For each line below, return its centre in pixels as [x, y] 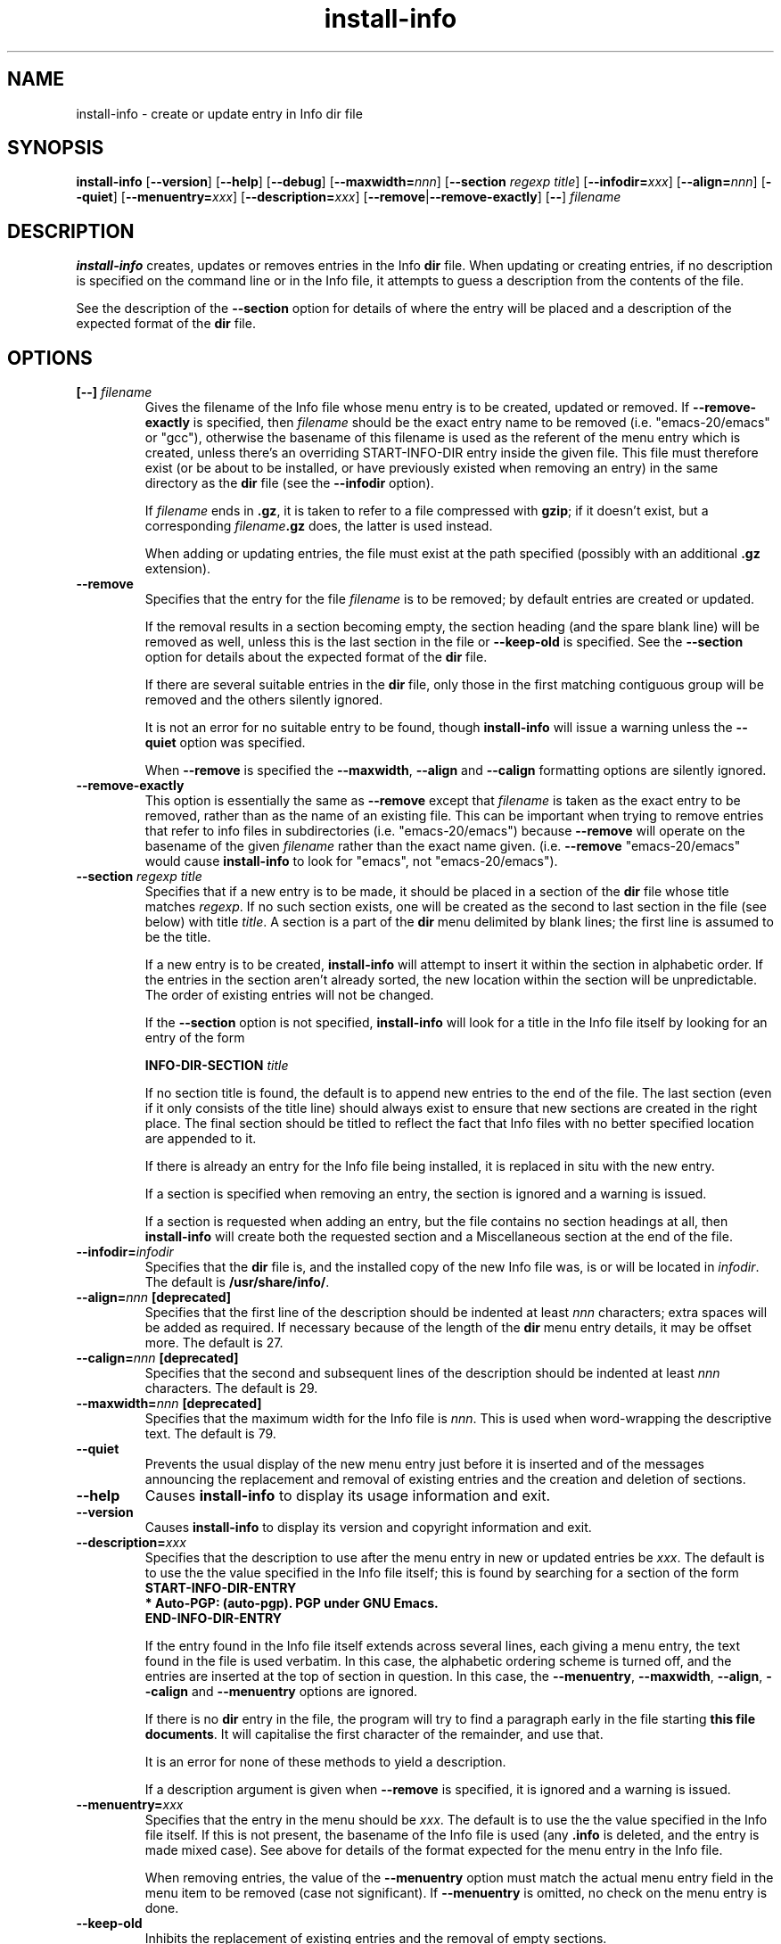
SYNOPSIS [56, 148]
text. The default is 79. [210, 1434]
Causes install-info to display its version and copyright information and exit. [368, 1528]
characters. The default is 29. [231, 1388]
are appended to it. [201, 1139]
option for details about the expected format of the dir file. [316, 657]
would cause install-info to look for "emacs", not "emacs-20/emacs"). [351, 861]
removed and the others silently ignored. [264, 700]
